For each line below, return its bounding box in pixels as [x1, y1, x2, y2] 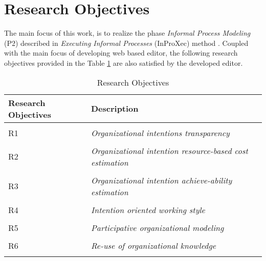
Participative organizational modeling [91, 221, 224, 233]
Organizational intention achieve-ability [91, 174, 232, 186]
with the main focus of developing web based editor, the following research [4, 47, 238, 58]
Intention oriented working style [91, 203, 205, 216]
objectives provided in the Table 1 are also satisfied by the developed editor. [4, 57, 243, 68]
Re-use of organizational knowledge [91, 239, 216, 251]
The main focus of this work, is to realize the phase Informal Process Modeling [4, 28, 251, 38]
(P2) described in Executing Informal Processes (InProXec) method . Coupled [4, 37, 249, 48]
